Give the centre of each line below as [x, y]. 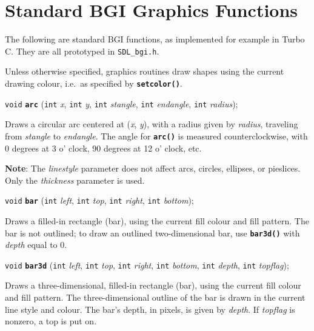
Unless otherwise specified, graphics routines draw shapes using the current [145, 71]
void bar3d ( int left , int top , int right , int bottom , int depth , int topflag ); [147, 265]
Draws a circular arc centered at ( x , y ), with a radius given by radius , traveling [152, 124]
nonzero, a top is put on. [51, 321]
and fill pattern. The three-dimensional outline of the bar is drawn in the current [155, 297]
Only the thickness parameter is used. [75, 180]
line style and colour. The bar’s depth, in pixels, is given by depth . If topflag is [150, 309]
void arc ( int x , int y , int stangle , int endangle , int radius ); [122, 103]
